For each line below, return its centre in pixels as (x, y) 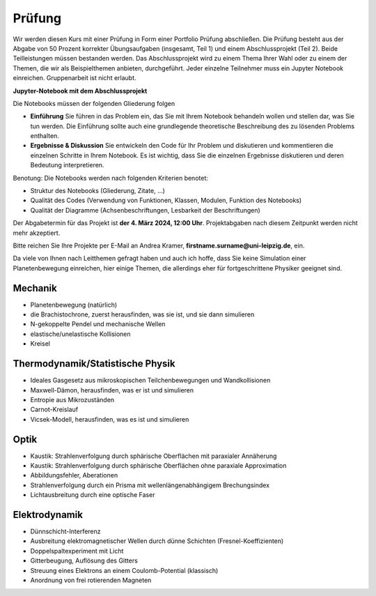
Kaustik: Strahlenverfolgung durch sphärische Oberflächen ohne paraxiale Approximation (158, 465)
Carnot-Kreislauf (54, 410)
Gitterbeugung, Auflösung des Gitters (84, 560)
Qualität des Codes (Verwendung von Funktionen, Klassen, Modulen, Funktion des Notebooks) (166, 200)
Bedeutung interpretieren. (67, 165)
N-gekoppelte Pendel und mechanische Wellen (98, 324)
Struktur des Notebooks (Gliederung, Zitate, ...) (97, 191)
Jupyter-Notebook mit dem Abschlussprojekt (80, 91)
